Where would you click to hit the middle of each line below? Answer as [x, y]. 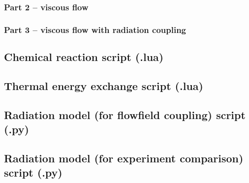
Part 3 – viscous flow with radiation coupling [95, 29]
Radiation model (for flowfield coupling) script [125, 114]
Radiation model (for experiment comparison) [124, 158]
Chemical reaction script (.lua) [84, 57]
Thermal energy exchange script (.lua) [104, 85]
